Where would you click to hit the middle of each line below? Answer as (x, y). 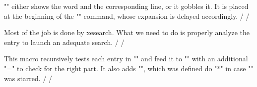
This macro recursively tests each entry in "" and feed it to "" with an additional (126, 59)
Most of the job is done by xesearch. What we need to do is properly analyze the (127, 32)
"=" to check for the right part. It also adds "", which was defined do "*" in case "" (129, 68)
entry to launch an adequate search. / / (64, 42)
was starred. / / (28, 78)
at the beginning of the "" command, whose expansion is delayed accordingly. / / (127, 16)
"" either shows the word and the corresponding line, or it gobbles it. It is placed (126, 6)
